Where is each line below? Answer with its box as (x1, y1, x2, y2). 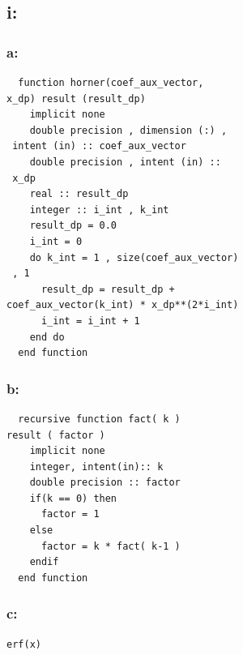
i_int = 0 (29, 235, 83, 247)
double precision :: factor (29, 477, 181, 489)
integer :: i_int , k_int (29, 203, 169, 216)
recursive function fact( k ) (18, 413, 181, 425)
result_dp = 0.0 (29, 220, 117, 232)
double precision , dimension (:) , (29, 124, 228, 136)
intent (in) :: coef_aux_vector (12, 140, 186, 152)
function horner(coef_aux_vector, (18, 77, 204, 88)
